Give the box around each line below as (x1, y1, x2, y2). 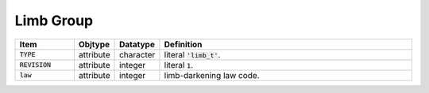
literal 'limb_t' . (164, 49, 221, 60)
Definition (164, 39, 203, 50)
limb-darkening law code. (164, 69, 260, 80)
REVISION (19, 61, 52, 69)
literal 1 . (164, 59, 194, 70)
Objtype (78, 39, 110, 50)
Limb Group (14, 12, 94, 29)
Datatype (119, 39, 155, 50)
